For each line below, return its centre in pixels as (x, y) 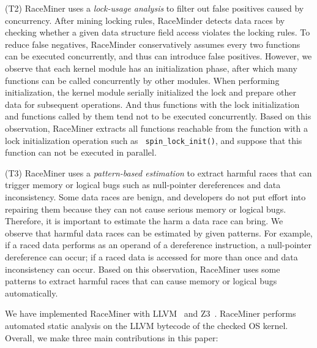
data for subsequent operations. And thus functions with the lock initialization (152, 104)
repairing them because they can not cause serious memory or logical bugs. (146, 209)
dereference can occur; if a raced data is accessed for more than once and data (151, 256)
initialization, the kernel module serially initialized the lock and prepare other (151, 92)
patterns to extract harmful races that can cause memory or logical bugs (141, 281)
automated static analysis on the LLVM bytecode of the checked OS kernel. (147, 325)
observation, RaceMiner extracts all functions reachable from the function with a (156, 128)
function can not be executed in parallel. (81, 152)
